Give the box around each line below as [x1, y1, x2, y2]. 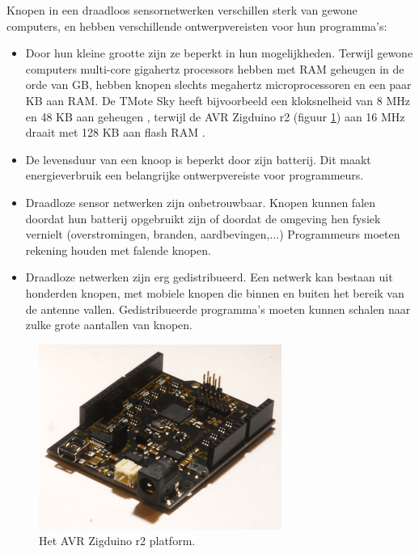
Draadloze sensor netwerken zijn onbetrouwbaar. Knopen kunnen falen [25, 193, 376, 210]
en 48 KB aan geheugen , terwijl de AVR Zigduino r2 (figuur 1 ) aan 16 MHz [25, 108, 405, 125]
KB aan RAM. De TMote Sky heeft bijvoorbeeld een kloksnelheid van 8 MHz [25, 91, 410, 108]
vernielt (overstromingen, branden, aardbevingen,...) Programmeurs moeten [25, 226, 400, 243]
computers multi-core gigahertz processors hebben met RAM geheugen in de [25, 60, 404, 77]
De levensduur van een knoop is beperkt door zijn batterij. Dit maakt [25, 150, 371, 167]
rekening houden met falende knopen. [25, 241, 211, 258]
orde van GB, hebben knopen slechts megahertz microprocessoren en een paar [25, 76, 412, 93]
